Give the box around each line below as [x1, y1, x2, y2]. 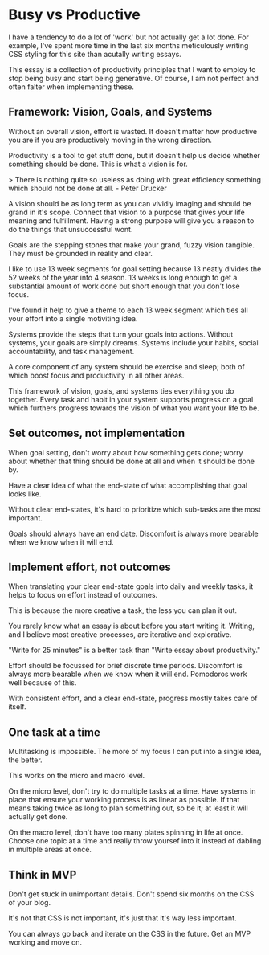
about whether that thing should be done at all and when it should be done [8, 456, 255, 466]
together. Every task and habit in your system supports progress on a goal [8, 394, 254, 404]
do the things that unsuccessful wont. [8, 224, 133, 234]
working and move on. [8, 937, 83, 947]
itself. [8, 702, 26, 712]
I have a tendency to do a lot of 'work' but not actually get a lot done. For [8, 32, 249, 42]
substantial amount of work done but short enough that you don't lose [8, 281, 240, 291]
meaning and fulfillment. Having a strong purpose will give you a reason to [8, 215, 255, 226]
